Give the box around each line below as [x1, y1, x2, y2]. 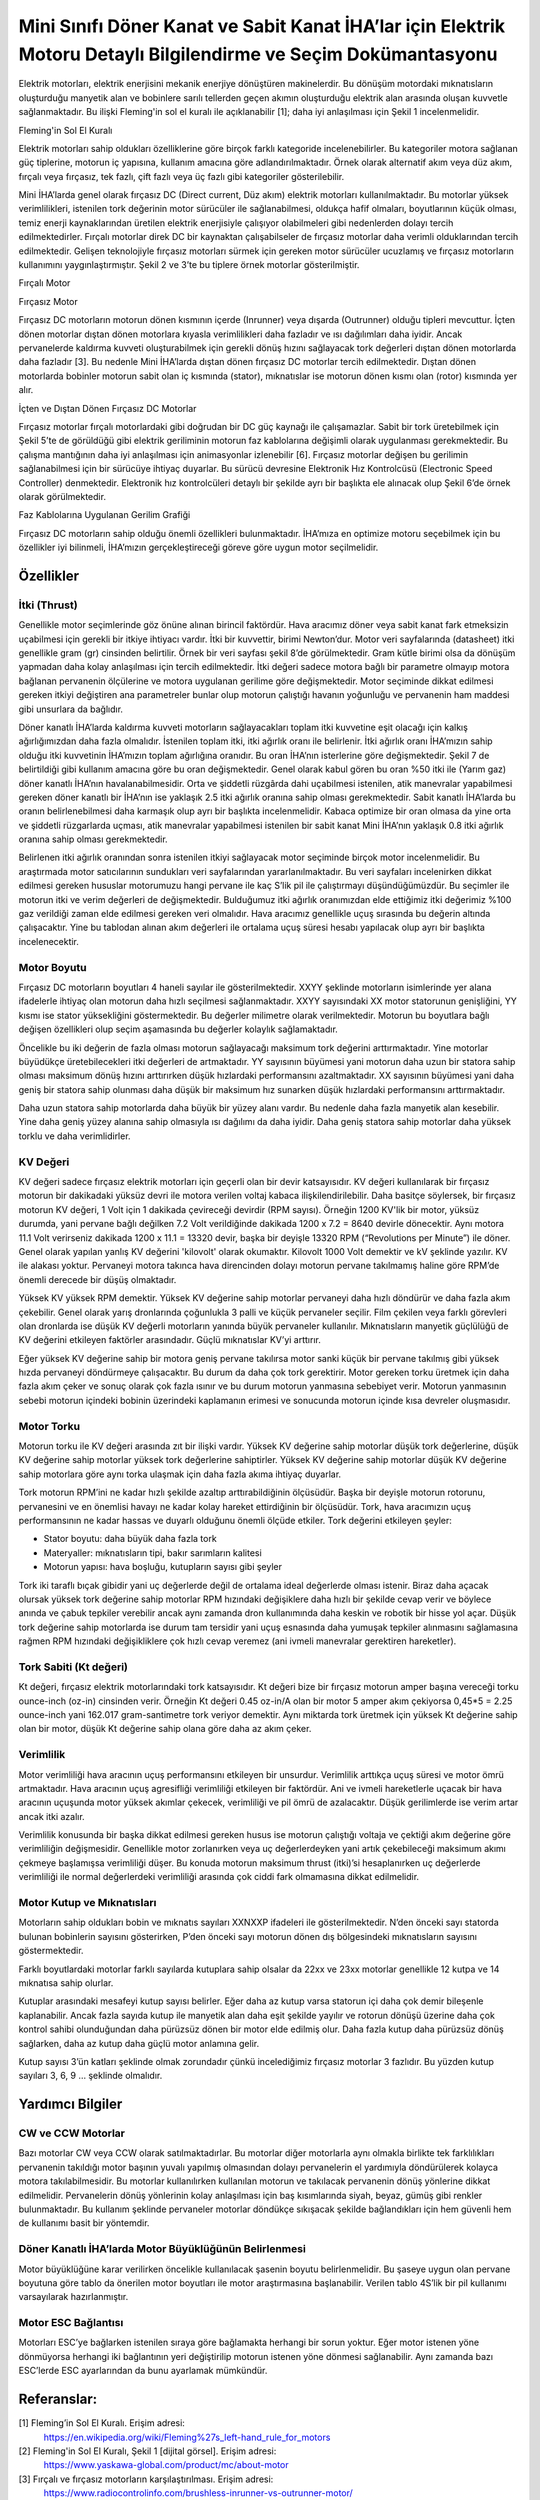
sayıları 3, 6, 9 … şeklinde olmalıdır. [18, 2070, 163, 2082]
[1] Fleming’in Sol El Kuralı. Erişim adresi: [18, 2417, 185, 2429]
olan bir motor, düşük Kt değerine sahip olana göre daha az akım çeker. [18, 1723, 312, 1735]
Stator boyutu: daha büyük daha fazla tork [43, 1533, 217, 1545]
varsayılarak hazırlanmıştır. [18, 2291, 129, 2303]
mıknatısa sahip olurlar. [18, 1976, 114, 1989]
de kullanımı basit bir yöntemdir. [18, 2217, 150, 2229]
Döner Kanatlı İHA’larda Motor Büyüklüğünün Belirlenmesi [18, 2242, 307, 2256]
